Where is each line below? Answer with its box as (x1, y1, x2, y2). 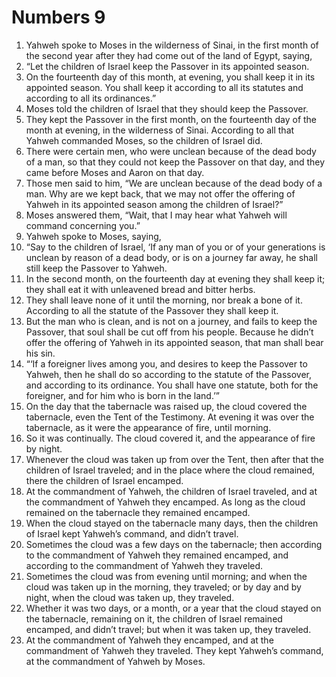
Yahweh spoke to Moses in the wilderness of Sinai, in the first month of (25, 39, 319, 51)
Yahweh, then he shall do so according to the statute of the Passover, (25, 368, 312, 380)
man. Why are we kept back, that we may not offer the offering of (25, 187, 296, 200)
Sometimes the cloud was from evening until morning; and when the (25, 570, 308, 582)
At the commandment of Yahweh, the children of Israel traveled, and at (25, 485, 318, 497)
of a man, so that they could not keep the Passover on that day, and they (25, 156, 326, 168)
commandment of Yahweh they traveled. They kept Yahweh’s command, (25, 644, 324, 656)
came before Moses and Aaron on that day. (25, 166, 205, 178)
